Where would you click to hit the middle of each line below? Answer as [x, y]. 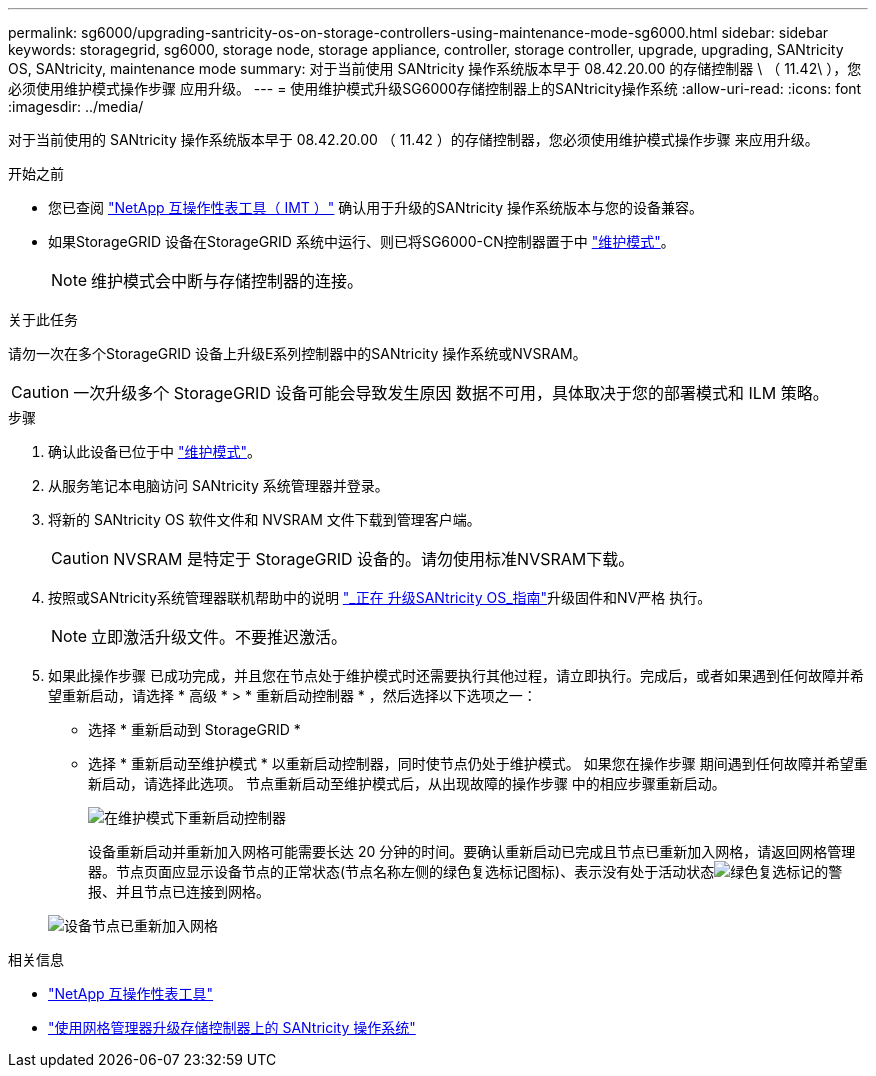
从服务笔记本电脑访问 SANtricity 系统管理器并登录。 [218, 485]
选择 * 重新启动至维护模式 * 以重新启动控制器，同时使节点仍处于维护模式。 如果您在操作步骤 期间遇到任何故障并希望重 [478, 763]
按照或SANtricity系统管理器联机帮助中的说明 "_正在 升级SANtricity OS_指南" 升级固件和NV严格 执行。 [380, 597]
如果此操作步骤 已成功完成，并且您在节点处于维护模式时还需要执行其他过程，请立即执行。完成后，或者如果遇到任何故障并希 [456, 675]
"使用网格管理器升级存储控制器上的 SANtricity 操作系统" [232, 1027]
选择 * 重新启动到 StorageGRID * [194, 729]
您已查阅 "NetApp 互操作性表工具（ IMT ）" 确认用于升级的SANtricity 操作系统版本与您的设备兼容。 [376, 207]
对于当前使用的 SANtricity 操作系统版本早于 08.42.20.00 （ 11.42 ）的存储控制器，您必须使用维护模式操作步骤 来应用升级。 [413, 139]
